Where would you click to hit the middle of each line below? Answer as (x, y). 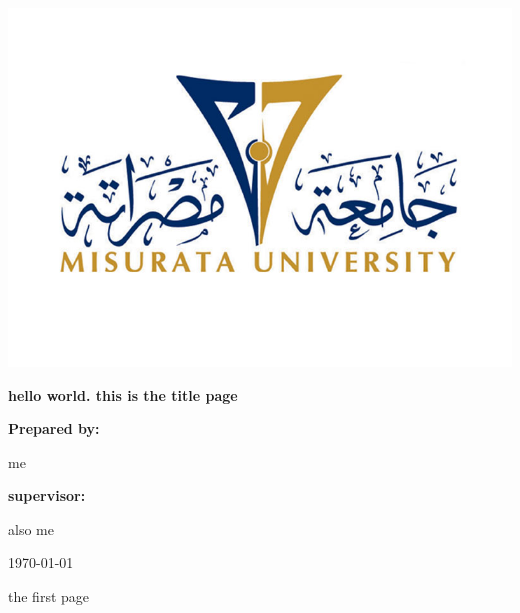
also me (31, 528)
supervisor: (47, 495)
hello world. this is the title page (123, 394)
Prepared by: (54, 428)
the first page (49, 596)
